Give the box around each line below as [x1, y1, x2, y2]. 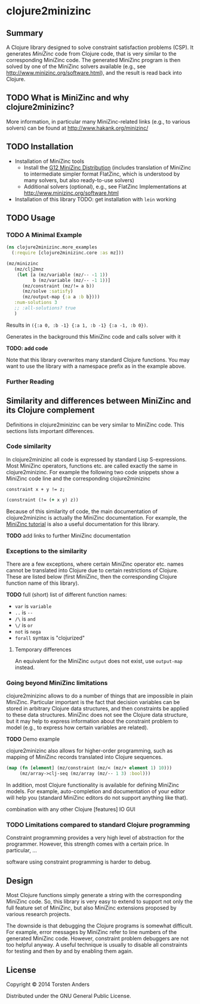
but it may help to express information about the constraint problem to [6, 718, 179, 725]
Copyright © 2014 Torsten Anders [6, 981, 90, 988]
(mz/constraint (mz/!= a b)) [21, 283, 95, 289]
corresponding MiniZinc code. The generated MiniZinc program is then [6, 57, 181, 63]
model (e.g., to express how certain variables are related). [6, 724, 149, 731]
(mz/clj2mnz [14, 266, 44, 272]
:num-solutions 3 [14, 300, 58, 306]
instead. [14, 664, 35, 671]
